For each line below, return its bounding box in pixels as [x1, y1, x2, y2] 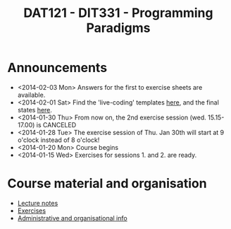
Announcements [7, 60, 108, 76]
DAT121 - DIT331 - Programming [23, 5, 213, 21]
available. [17, 90, 46, 99]
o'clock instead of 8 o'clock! [17, 136, 100, 144]
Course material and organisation [7, 175, 207, 192]
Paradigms [86, 20, 151, 36]
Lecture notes [17, 199, 58, 207]
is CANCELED [36, 120, 77, 129]
